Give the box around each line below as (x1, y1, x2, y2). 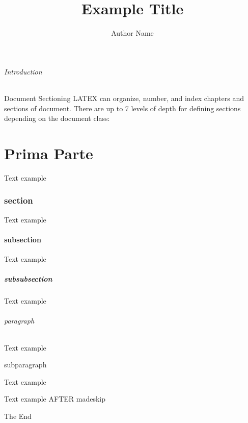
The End (4, 410, 32, 421)
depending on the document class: (4, 113, 110, 123)
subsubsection (4, 273, 52, 284)
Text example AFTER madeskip (4, 393, 105, 404)
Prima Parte (4, 142, 93, 163)
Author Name (111, 28, 154, 38)
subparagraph (4, 359, 47, 370)
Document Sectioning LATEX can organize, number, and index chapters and (4, 92, 244, 103)
